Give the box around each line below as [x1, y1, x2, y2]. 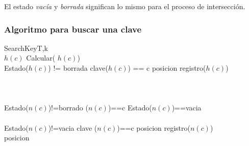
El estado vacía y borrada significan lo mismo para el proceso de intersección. [4, 1, 245, 11]
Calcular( [26, 52, 56, 63]
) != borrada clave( [48, 63, 108, 73]
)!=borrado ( [48, 102, 88, 113]
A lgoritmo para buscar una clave [4, 22, 142, 35]
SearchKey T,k [4, 42, 48, 53]
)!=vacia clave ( [48, 122, 97, 133]
